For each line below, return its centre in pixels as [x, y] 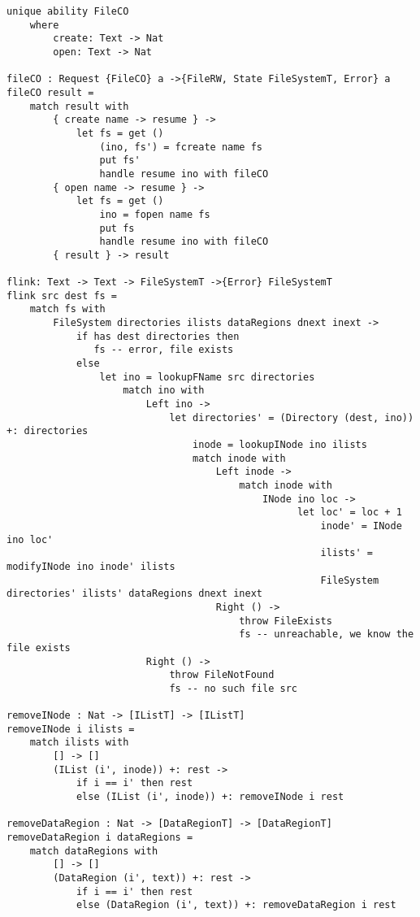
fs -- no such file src [233, 688]
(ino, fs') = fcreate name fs [181, 147]
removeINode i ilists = [71, 729]
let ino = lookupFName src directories [207, 377]
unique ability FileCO [68, 11]
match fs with [67, 309]
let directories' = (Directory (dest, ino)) [292, 417]
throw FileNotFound [222, 675]
